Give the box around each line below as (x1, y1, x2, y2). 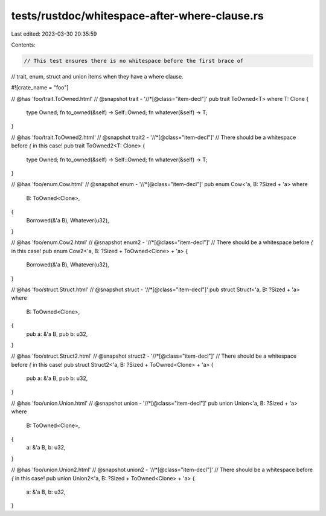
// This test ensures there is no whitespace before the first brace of (24, 57, 244, 64)
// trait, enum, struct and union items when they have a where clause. (11, 73, 184, 80)
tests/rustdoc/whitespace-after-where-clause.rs (11, 9, 264, 22)
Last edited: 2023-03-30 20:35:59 (11, 30, 97, 37)
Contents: (11, 41, 36, 48)
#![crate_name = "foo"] (11, 84, 69, 91)
